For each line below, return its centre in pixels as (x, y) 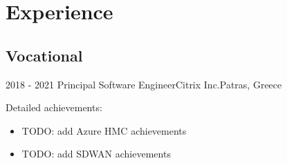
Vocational (44, 55)
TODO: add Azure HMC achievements (104, 130)
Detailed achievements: (54, 107)
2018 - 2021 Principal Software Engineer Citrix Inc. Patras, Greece (144, 84)
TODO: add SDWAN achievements (96, 154)
